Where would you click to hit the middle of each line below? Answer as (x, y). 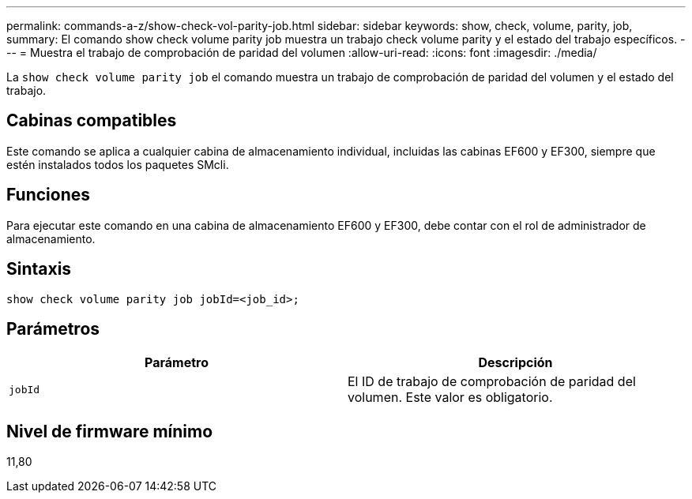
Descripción (515, 363)
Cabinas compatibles (92, 121)
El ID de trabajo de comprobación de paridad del (492, 382)
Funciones (49, 195)
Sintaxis (39, 269)
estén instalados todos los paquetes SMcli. (118, 164)
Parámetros (53, 328)
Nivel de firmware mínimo (110, 431)
